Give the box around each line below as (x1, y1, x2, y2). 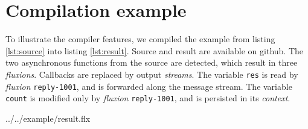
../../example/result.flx (5, 112, 91, 124)
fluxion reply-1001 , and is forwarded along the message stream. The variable (5, 80, 292, 92)
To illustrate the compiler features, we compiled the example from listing (5, 33, 275, 45)
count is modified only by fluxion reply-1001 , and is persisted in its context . (5, 92, 290, 104)
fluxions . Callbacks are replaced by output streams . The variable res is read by (5, 68, 298, 80)
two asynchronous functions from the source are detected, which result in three (5, 56, 298, 69)
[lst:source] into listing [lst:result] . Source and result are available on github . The (5, 44, 304, 57)
